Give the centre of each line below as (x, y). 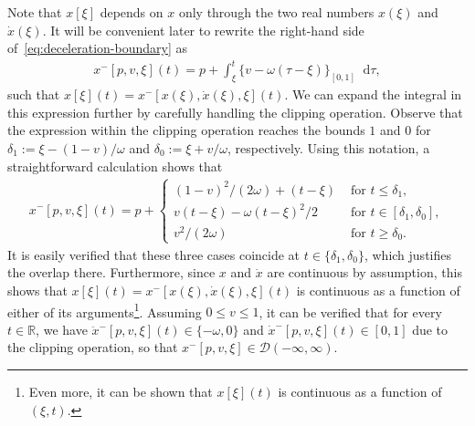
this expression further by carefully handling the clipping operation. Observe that (235, 112)
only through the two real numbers (276, 12)
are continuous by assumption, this (364, 272)
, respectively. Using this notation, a (328, 147)
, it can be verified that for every (350, 312)
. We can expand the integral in (373, 94)
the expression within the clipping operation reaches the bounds (186, 130)
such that (34, 94)
